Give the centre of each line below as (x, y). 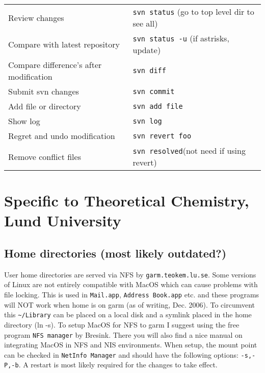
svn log (147, 121)
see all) (145, 23)
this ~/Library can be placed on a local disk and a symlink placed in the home (128, 314)
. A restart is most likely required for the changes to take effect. (118, 365)
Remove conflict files (45, 156)
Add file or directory (45, 106)
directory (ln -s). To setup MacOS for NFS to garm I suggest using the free (122, 324)
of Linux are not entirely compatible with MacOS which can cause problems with (131, 284)
